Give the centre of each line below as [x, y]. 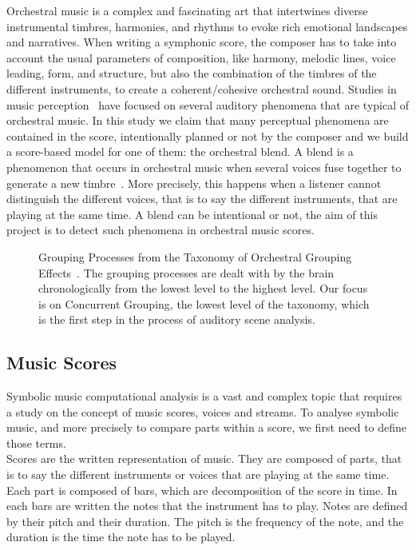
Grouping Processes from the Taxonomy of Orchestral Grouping [195, 256]
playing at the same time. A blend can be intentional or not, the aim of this [192, 214]
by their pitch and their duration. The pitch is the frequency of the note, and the [205, 521]
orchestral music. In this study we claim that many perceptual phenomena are [198, 120]
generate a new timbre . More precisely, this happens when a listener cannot [194, 183]
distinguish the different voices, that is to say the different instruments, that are [202, 199]
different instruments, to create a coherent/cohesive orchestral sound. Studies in [202, 88]
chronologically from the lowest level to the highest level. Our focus [203, 288]
